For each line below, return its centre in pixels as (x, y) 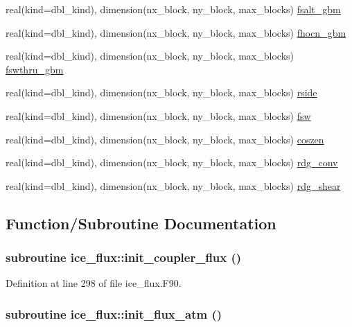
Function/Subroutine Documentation (141, 223)
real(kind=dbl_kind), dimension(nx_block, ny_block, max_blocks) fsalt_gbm (173, 9)
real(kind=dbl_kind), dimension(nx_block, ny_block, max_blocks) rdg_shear (173, 185)
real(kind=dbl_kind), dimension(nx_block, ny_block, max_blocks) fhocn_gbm (176, 32)
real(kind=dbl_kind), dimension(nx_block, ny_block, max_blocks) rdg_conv (172, 162)
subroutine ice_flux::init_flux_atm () (114, 313)
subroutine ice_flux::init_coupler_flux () (124, 257)
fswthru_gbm (35, 69)
